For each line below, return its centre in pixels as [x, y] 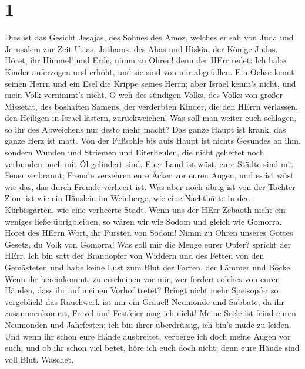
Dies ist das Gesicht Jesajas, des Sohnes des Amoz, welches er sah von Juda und [149, 37]
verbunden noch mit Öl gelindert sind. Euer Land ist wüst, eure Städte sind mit [149, 163]
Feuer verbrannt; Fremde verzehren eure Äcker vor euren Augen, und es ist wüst [149, 175]
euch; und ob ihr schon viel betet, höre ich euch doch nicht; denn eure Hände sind [152, 348]
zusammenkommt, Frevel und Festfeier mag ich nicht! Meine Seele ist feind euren [150, 313]
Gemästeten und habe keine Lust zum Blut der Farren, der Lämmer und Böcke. [149, 267]
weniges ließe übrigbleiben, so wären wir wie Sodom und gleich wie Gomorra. [143, 221]
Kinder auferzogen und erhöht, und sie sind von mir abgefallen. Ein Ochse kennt [150, 71]
